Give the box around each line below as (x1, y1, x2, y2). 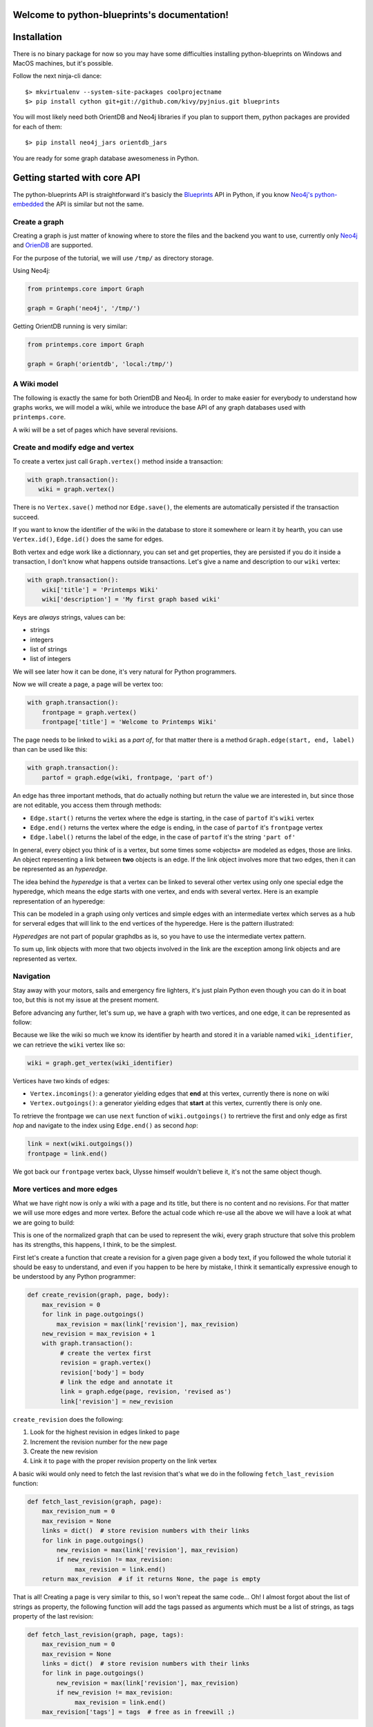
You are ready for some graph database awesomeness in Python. (12, 154, 200, 162)
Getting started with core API (12, 172, 141, 184)
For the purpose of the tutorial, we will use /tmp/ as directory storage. (12, 254, 214, 262)
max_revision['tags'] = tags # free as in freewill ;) (41, 1708, 236, 1716)
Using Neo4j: (12, 267, 50, 275)
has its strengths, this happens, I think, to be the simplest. (12, 1241, 177, 1249)
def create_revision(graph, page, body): (27, 1291, 170, 1299)
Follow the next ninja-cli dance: (12, 72, 102, 80)
